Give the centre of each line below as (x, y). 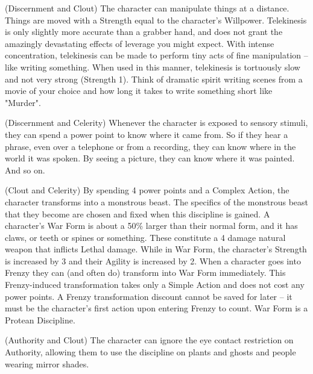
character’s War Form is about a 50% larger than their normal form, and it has (151, 226)
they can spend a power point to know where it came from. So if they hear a (147, 134)
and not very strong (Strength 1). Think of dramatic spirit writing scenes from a (154, 79)
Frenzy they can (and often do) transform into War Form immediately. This (145, 273)
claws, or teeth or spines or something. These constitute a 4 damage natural (145, 237)
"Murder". (23, 102)
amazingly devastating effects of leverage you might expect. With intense (140, 43)
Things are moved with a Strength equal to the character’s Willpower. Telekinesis (156, 20)
